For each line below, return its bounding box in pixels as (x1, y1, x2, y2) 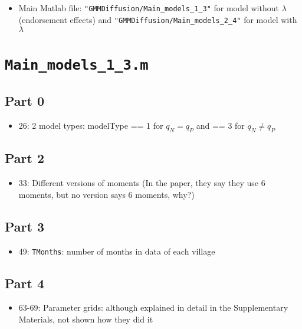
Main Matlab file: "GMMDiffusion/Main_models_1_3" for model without (18, 2, 279, 14)
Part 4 (5, 273, 45, 292)
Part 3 (5, 217, 45, 235)
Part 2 (5, 149, 45, 167)
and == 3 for (196, 119, 245, 132)
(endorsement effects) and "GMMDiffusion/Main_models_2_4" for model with (18, 13, 297, 25)
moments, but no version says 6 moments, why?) (18, 188, 195, 200)
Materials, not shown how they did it (18, 313, 153, 325)
